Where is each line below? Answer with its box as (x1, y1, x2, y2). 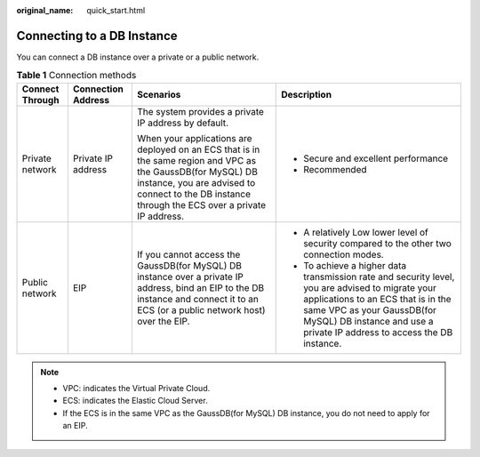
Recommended (303, 163, 368, 175)
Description (281, 88, 332, 100)
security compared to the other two (303, 237, 452, 249)
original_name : (16, 5, 74, 15)
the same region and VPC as (136, 154, 257, 166)
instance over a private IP (136, 270, 244, 283)
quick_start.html (86, 5, 146, 15)
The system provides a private (136, 105, 264, 117)
